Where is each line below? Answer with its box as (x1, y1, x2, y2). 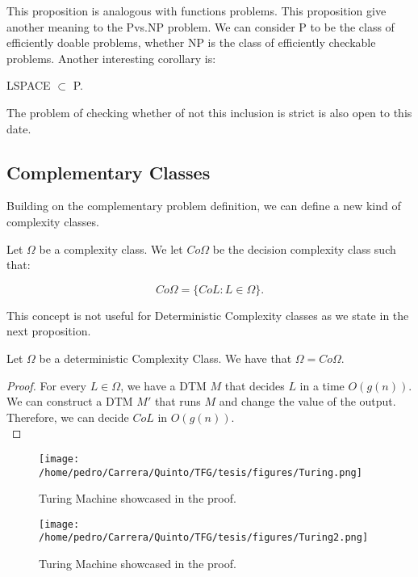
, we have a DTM (120, 377, 207, 394)
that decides (224, 377, 285, 394)
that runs (154, 393, 201, 410)
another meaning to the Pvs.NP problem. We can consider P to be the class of (6, 18, 395, 35)
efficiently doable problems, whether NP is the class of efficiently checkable (6, 34, 376, 51)
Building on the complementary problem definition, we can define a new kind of (6, 197, 401, 214)
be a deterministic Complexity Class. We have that (39, 349, 292, 366)
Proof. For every (6, 377, 86, 394)
